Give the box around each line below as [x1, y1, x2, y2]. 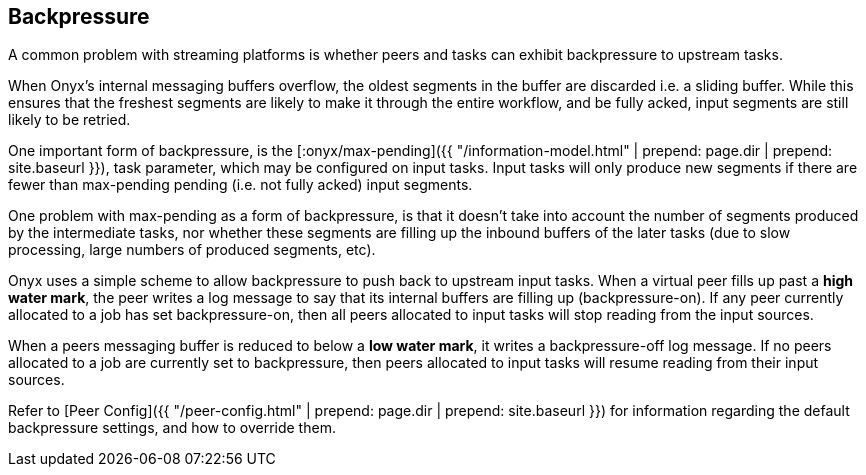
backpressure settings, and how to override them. [8, 419, 336, 437]
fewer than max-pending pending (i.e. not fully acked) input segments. [8, 176, 473, 194]
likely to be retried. [8, 111, 131, 129]
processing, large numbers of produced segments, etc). [8, 241, 376, 259]
